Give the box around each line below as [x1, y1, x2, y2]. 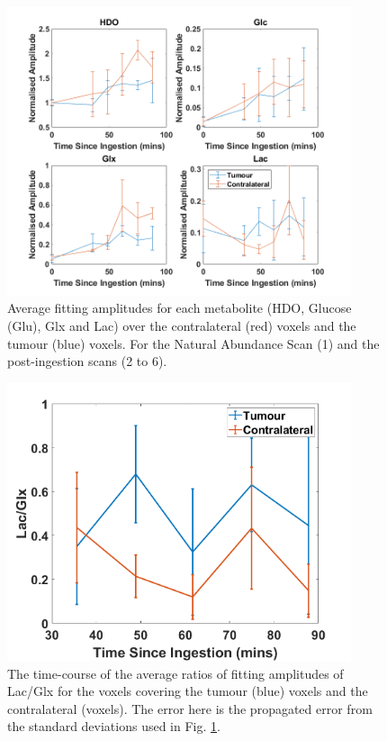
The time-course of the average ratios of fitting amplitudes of [7, 663, 344, 682]
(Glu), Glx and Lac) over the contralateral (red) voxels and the [7, 316, 356, 334]
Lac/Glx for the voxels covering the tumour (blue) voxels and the [7, 682, 368, 700]
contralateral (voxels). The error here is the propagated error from [7, 699, 373, 718]
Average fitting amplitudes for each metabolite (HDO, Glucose [7, 298, 352, 317]
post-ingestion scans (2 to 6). [7, 352, 167, 370]
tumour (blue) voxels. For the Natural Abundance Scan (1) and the [7, 334, 380, 352]
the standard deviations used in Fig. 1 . [7, 717, 220, 736]
